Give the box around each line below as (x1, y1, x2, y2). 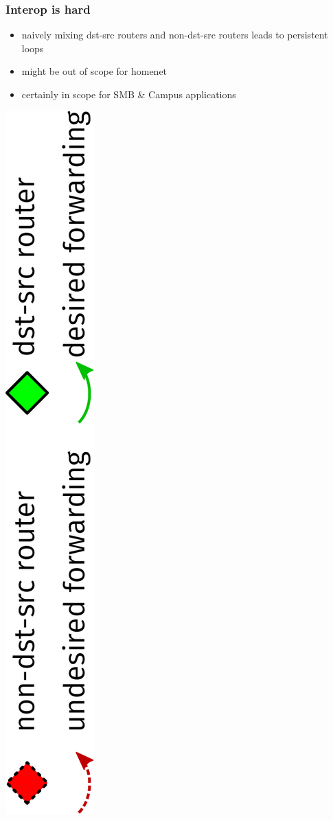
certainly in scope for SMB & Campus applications (21, 87, 236, 101)
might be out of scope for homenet (21, 64, 168, 78)
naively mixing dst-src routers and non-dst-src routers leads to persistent (21, 27, 328, 42)
